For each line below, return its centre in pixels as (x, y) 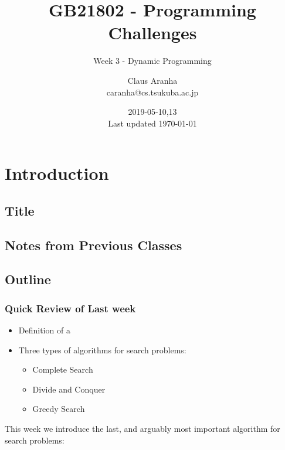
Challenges (152, 33)
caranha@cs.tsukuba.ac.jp (152, 92)
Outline (28, 279)
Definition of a (44, 330)
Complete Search (63, 369)
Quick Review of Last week (70, 308)
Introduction (57, 173)
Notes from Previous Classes (94, 245)
